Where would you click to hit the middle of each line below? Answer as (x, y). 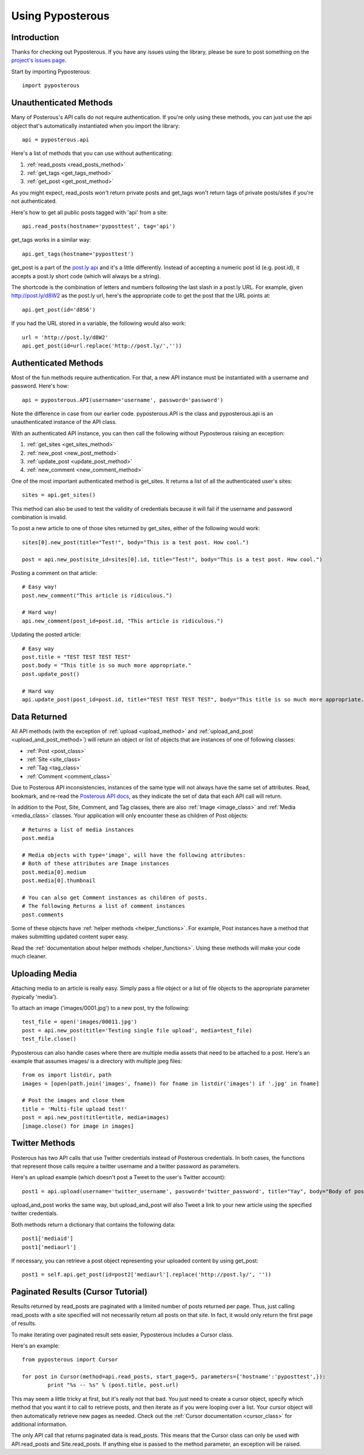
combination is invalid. (39, 517)
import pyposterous (51, 86)
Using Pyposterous (60, 16)
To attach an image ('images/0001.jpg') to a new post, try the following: (100, 1007)
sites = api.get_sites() (59, 495)
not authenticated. (34, 201)
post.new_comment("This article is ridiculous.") (97, 595)
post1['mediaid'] (48, 1239)
